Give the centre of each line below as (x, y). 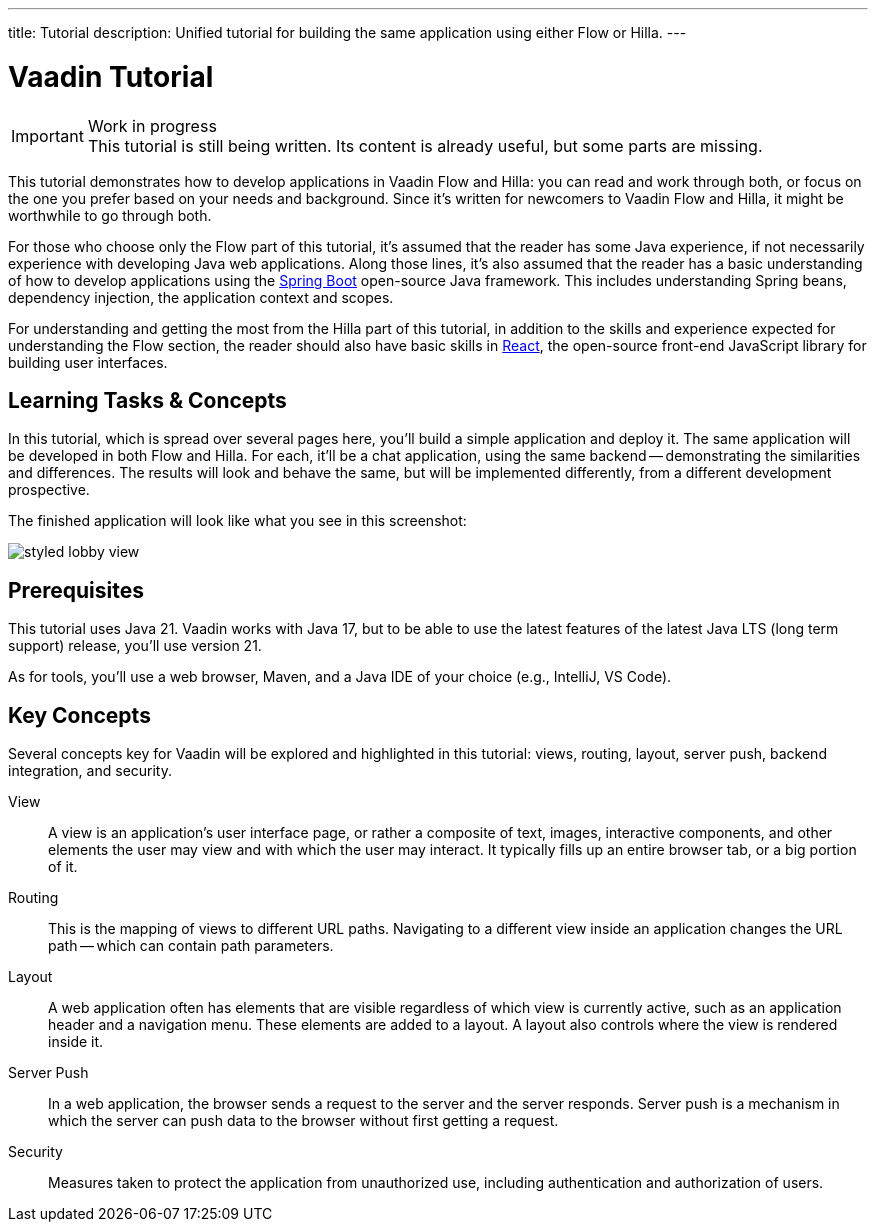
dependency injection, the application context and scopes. (201, 297)
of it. (63, 867)
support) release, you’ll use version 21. (135, 646)
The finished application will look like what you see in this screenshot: (237, 521)
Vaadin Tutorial (111, 76)
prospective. (49, 490)
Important (47, 135)
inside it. (76, 1042)
